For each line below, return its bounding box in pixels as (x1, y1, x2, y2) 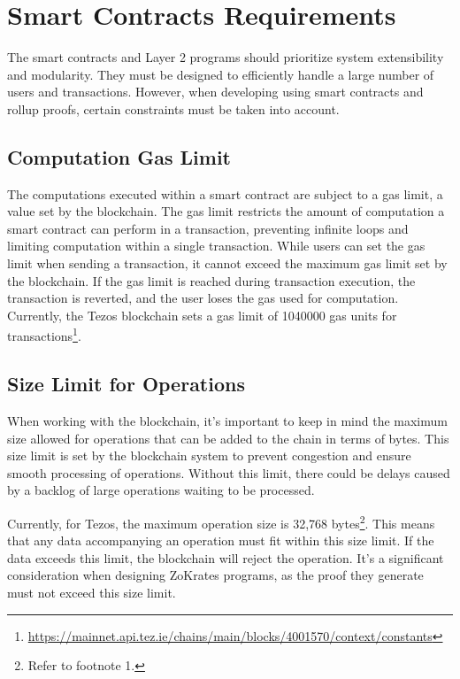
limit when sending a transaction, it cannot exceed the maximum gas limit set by (7, 254, 448, 273)
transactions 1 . (7, 324, 81, 345)
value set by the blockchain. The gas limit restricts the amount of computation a (7, 202, 445, 220)
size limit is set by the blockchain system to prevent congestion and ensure (7, 446, 411, 465)
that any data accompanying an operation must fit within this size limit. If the (7, 531, 434, 550)
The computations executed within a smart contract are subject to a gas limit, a (7, 184, 443, 203)
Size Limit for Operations (7, 370, 245, 397)
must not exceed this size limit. (7, 583, 176, 601)
